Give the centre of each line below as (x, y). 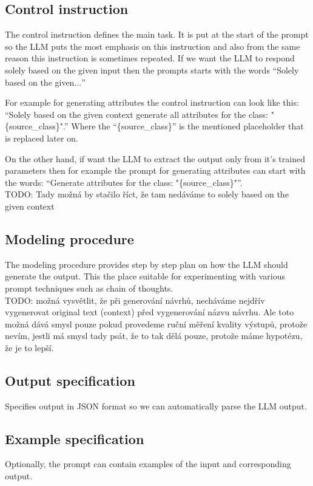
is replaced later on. (42, 138)
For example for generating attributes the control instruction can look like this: (152, 102)
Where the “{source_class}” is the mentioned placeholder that (187, 126)
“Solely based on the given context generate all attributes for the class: (137, 114)
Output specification (70, 380)
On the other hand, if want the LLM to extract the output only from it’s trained (155, 158)
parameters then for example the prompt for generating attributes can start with (155, 170)
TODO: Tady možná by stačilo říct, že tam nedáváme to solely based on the (147, 194)
